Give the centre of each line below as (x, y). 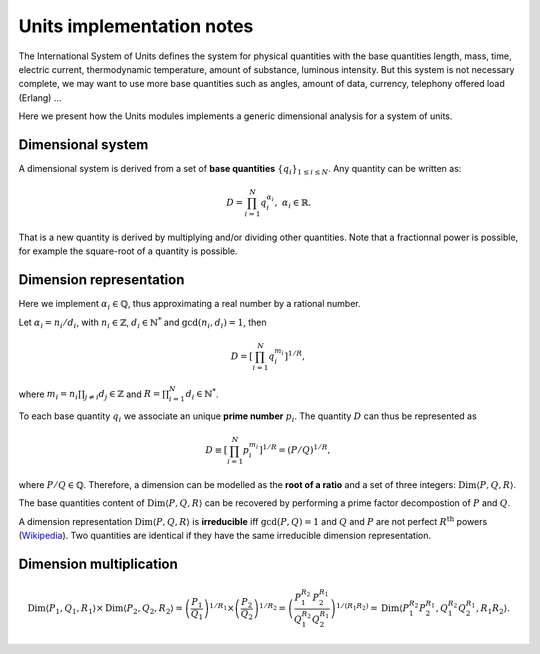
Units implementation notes (136, 26)
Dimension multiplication (98, 564)
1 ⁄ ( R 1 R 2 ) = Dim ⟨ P (372, 607)
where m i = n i (48, 395)
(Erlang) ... (40, 97)
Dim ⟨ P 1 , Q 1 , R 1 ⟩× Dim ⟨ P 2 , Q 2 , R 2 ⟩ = (105, 610)
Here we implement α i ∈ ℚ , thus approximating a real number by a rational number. (190, 305)
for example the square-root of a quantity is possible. (128, 251)
